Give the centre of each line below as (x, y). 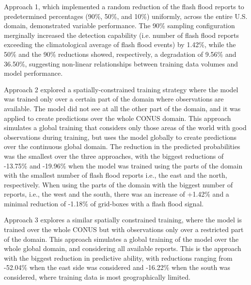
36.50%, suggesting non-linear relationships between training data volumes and (121, 63)
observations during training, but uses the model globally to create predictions (120, 137)
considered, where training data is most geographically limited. (97, 277)
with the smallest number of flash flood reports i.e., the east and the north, (116, 175)
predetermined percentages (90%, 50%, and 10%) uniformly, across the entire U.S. (126, 16)
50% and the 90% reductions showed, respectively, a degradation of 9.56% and (120, 54)
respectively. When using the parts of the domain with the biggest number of (118, 184)
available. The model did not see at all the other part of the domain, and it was (122, 108)
